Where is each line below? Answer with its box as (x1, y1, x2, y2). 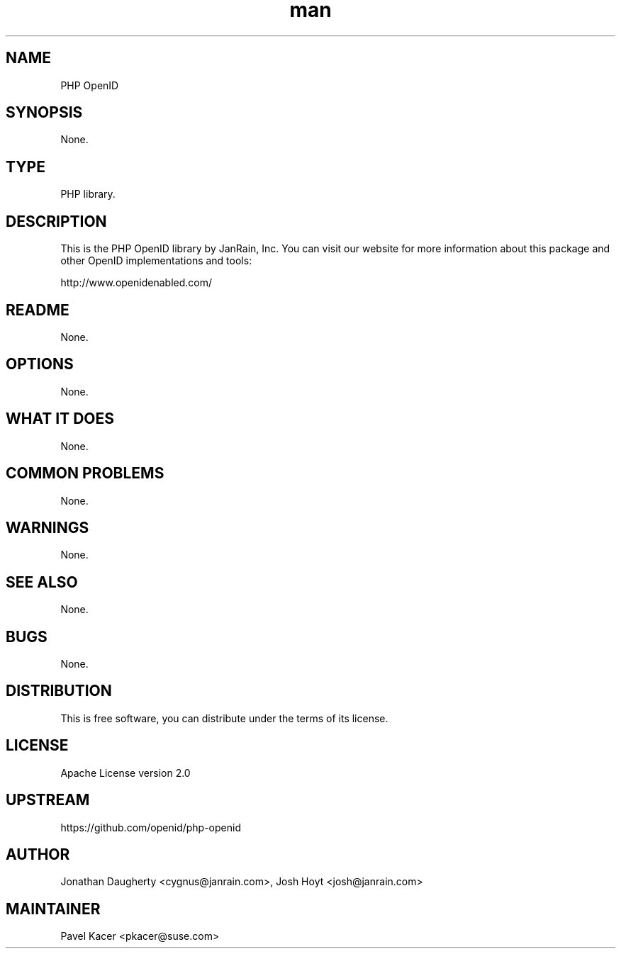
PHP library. (60, 188, 116, 201)
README (6, 301, 69, 319)
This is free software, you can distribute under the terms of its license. (60, 712, 388, 724)
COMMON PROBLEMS (6, 464, 164, 483)
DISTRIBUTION (6, 682, 112, 700)
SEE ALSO (6, 573, 78, 591)
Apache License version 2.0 (60, 766, 191, 779)
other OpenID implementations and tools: (60, 254, 252, 267)
